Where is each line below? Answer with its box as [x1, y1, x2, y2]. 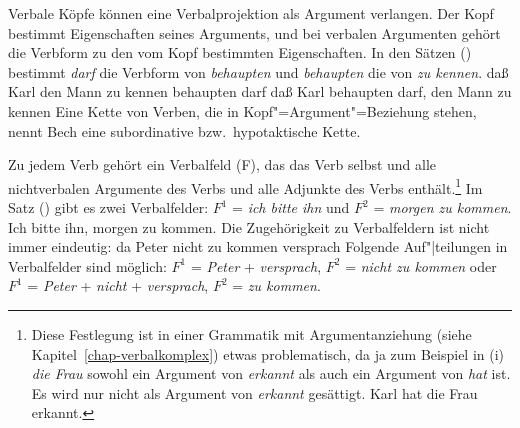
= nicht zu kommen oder [345, 255, 497, 276]
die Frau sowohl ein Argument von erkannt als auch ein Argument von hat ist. [31, 363, 511, 384]
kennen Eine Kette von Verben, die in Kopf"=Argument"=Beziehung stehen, [8, 100, 477, 121]
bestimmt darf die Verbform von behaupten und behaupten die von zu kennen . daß [8, 61, 509, 82]
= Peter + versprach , [190, 255, 322, 276]
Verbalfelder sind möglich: [8, 255, 167, 276]
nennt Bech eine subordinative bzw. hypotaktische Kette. [8, 120, 361, 141]
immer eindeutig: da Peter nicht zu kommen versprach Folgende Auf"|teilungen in [8, 236, 508, 257]
